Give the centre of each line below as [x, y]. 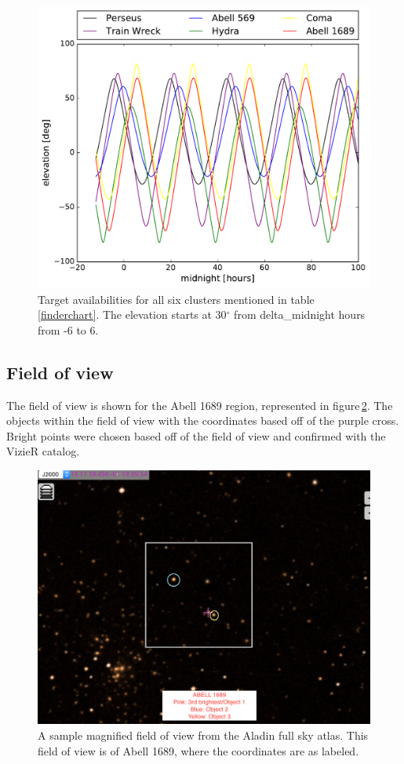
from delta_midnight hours [300, 314]
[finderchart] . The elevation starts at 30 [132, 314]
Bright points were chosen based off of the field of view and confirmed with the [196, 435]
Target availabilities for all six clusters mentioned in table [176, 299]
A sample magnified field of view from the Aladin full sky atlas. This [203, 735]
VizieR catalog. [43, 451]
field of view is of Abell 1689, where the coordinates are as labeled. [198, 750]
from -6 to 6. [68, 329]
